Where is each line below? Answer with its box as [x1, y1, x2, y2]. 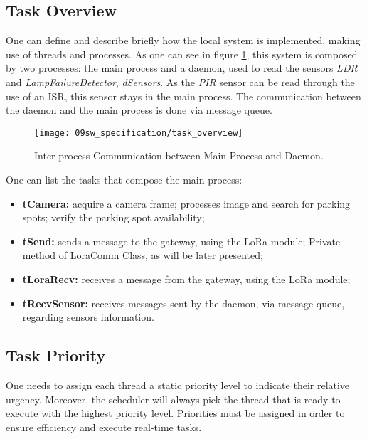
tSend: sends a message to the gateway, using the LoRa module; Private [22, 233, 341, 248]
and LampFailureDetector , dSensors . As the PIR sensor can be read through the [6, 74, 355, 89]
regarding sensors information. [22, 310, 154, 324]
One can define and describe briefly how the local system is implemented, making [6, 33, 361, 48]
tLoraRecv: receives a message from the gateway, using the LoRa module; [22, 271, 351, 286]
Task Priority [6, 344, 106, 366]
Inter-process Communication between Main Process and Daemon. [34, 148, 324, 163]
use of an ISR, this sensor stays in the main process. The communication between [6, 88, 361, 103]
